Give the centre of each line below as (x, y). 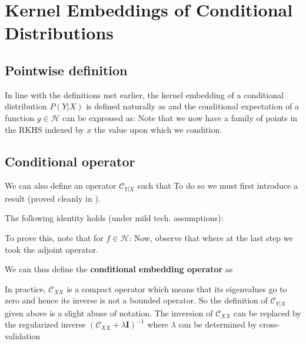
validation (23, 336)
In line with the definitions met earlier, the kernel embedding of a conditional (144, 94)
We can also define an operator (61, 186)
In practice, (25, 288)
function (20, 117)
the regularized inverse (45, 324)
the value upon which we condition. (158, 129)
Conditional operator (70, 161)
